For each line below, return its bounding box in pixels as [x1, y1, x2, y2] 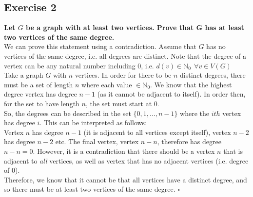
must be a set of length [4, 79, 73, 89]
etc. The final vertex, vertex [55, 136, 139, 147]
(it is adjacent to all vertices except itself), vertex [83, 127, 231, 137]
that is [223, 146, 243, 156]
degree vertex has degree [4, 89, 77, 99]
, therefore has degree [157, 136, 221, 147]
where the [180, 108, 210, 118]
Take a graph [4, 70, 43, 80]
